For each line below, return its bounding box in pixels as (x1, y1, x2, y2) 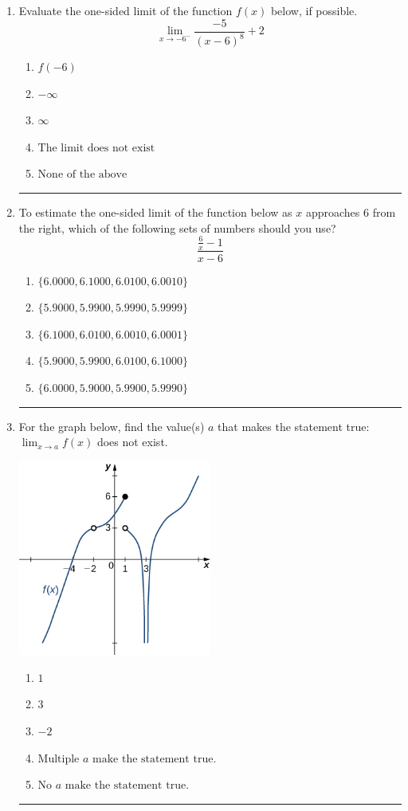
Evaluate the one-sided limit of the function (18, 2, 233, 18)
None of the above (37, 169, 127, 181)
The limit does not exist (37, 142, 155, 154)
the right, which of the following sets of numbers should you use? (18, 219, 336, 236)
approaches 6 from (305, 203, 396, 220)
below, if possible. (270, 2, 358, 18)
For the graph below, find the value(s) (18, 417, 205, 434)
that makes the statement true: (218, 417, 370, 434)
